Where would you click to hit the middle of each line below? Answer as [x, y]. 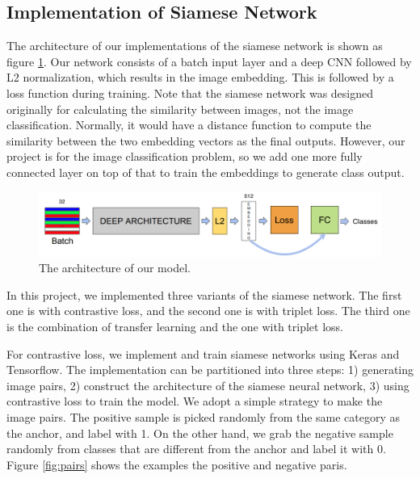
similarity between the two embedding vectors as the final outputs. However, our [206, 140]
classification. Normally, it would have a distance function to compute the [189, 125]
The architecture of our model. [115, 268]
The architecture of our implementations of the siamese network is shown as [195, 46]
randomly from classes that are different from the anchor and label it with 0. [196, 449]
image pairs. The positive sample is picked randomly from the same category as [204, 417]
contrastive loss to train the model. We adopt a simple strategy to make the [195, 401]
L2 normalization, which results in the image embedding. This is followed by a [200, 77]
